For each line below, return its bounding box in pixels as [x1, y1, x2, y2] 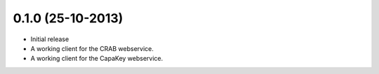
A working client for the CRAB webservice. [30, 44, 154, 52]
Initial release [30, 35, 69, 43]
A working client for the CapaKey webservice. [30, 54, 164, 63]
